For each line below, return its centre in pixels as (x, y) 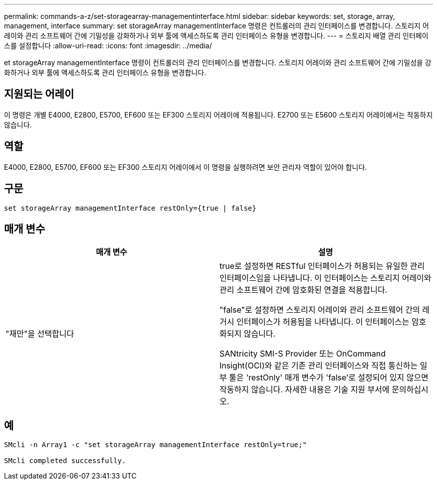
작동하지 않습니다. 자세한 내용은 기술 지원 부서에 (305, 390)
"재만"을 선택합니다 (40, 334)
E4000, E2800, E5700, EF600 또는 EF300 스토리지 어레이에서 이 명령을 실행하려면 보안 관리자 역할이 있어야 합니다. (186, 167)
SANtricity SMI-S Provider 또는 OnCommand (303, 354)
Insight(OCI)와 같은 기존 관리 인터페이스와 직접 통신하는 (319, 366)
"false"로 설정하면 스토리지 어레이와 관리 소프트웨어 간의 (320, 310)
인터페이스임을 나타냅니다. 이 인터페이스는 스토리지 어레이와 (326, 278)
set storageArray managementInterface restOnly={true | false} (130, 208)
